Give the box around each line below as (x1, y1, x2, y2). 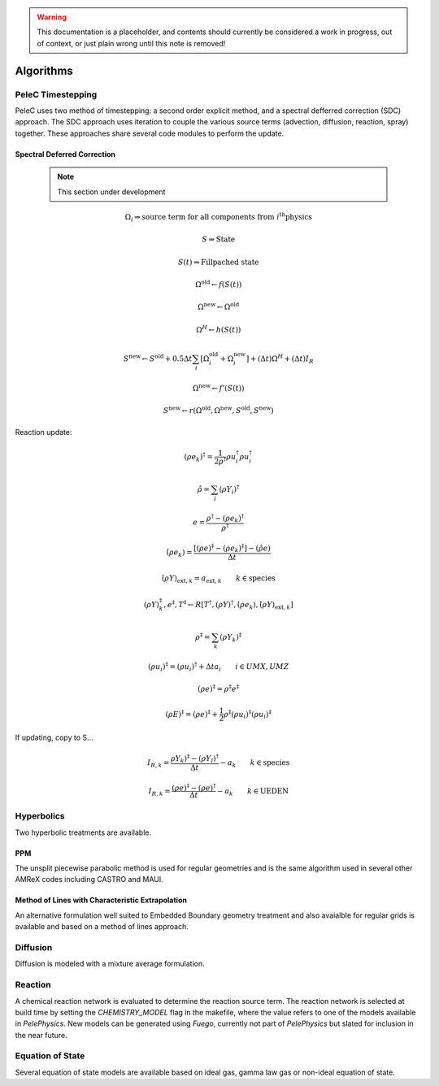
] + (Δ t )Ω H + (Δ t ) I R (246, 353, 314, 365)
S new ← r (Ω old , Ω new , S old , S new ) (163, 405, 274, 415)
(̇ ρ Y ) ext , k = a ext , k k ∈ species (161, 574, 276, 584)
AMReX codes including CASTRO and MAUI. (15, 875, 164, 884)
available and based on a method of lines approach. (15, 922, 189, 932)
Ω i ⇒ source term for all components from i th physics (124, 211, 312, 224)
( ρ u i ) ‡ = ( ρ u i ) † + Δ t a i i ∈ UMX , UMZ (147, 661, 289, 673)
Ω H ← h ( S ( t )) (196, 324, 241, 334)
